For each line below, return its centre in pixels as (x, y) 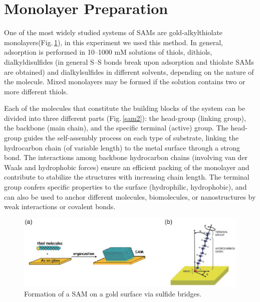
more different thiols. (36, 91)
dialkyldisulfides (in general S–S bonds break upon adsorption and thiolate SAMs (129, 61)
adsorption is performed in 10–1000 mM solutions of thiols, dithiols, (108, 52)
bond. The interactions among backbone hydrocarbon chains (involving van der (126, 157)
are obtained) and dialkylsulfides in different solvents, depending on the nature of (129, 71)
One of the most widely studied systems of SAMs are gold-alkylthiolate (113, 32)
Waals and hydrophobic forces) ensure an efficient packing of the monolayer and (127, 167)
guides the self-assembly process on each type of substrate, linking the (131, 138)
